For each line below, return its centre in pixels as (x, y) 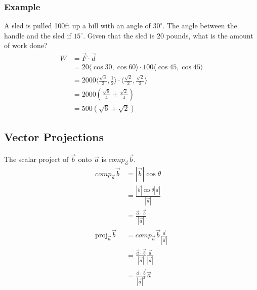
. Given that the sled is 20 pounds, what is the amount (168, 35)
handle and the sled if (38, 35)
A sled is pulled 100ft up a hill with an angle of (77, 26)
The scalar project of (36, 159)
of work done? (26, 45)
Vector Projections (54, 137)
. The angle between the (200, 26)
